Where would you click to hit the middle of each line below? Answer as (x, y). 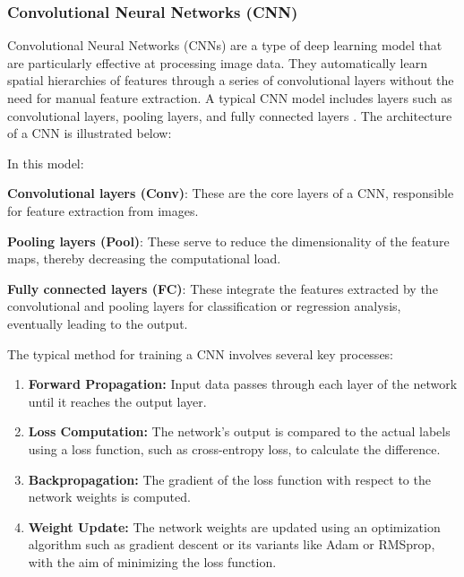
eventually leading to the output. (98, 323)
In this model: (46, 163)
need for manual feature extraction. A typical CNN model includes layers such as (230, 98)
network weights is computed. (109, 497)
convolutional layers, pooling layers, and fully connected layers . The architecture (230, 115)
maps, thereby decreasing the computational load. (144, 258)
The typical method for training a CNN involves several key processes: (201, 353)
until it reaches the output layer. (117, 401)
